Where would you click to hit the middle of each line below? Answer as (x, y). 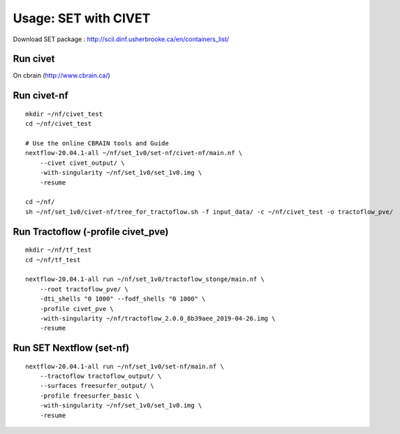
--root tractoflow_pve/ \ (84, 289)
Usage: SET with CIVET (82, 18)
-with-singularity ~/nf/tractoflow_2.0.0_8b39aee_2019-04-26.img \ (157, 318)
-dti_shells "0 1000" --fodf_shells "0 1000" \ (123, 299)
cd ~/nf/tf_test (53, 260)
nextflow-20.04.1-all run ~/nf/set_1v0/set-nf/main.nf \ (125, 366)
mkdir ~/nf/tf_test (59, 250)
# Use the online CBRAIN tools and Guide (97, 144)
